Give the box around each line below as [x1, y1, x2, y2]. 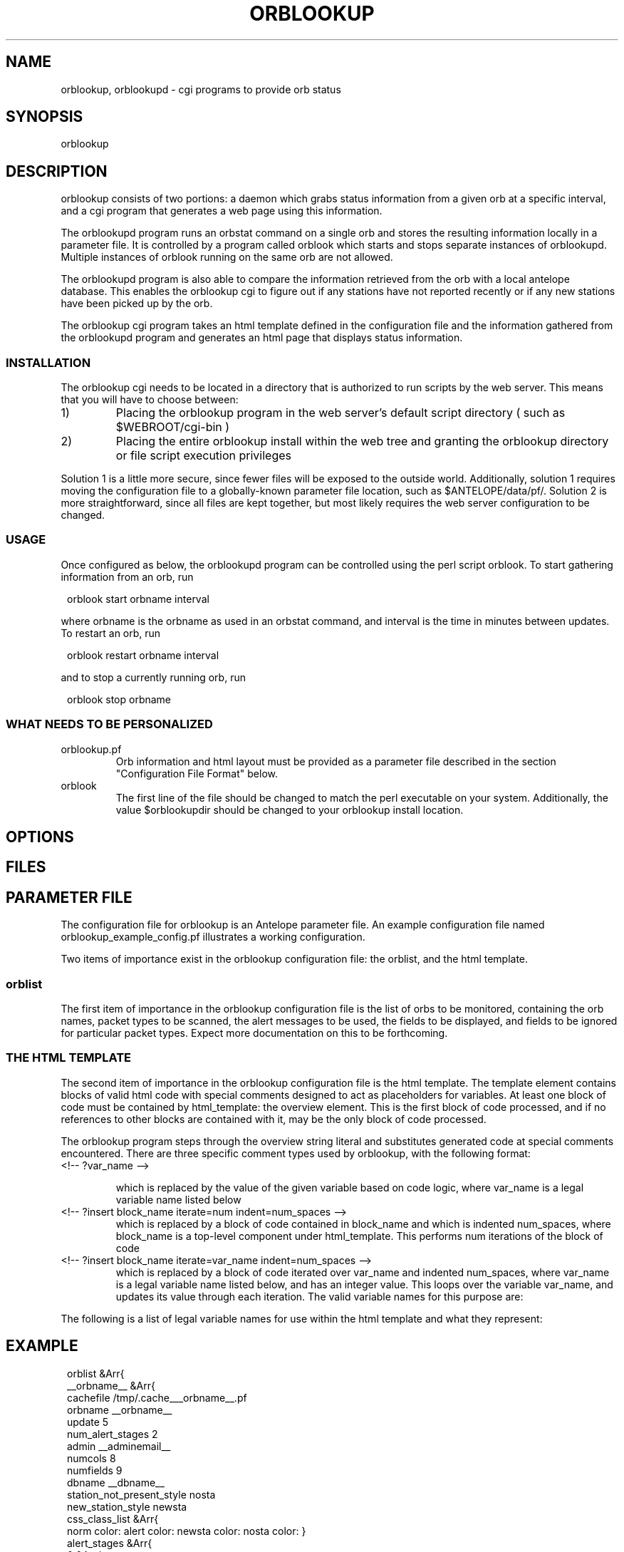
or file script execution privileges [115, 448, 292, 463]
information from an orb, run [61, 570, 194, 583]
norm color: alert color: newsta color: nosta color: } [67, 1524, 306, 1537]
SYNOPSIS [6, 108, 83, 126]
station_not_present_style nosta [67, 1488, 216, 1501]
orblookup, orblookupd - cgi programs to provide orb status [61, 83, 341, 95]
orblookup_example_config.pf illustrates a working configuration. [61, 931, 365, 943]
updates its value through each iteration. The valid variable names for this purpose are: [115, 1290, 524, 1303]
